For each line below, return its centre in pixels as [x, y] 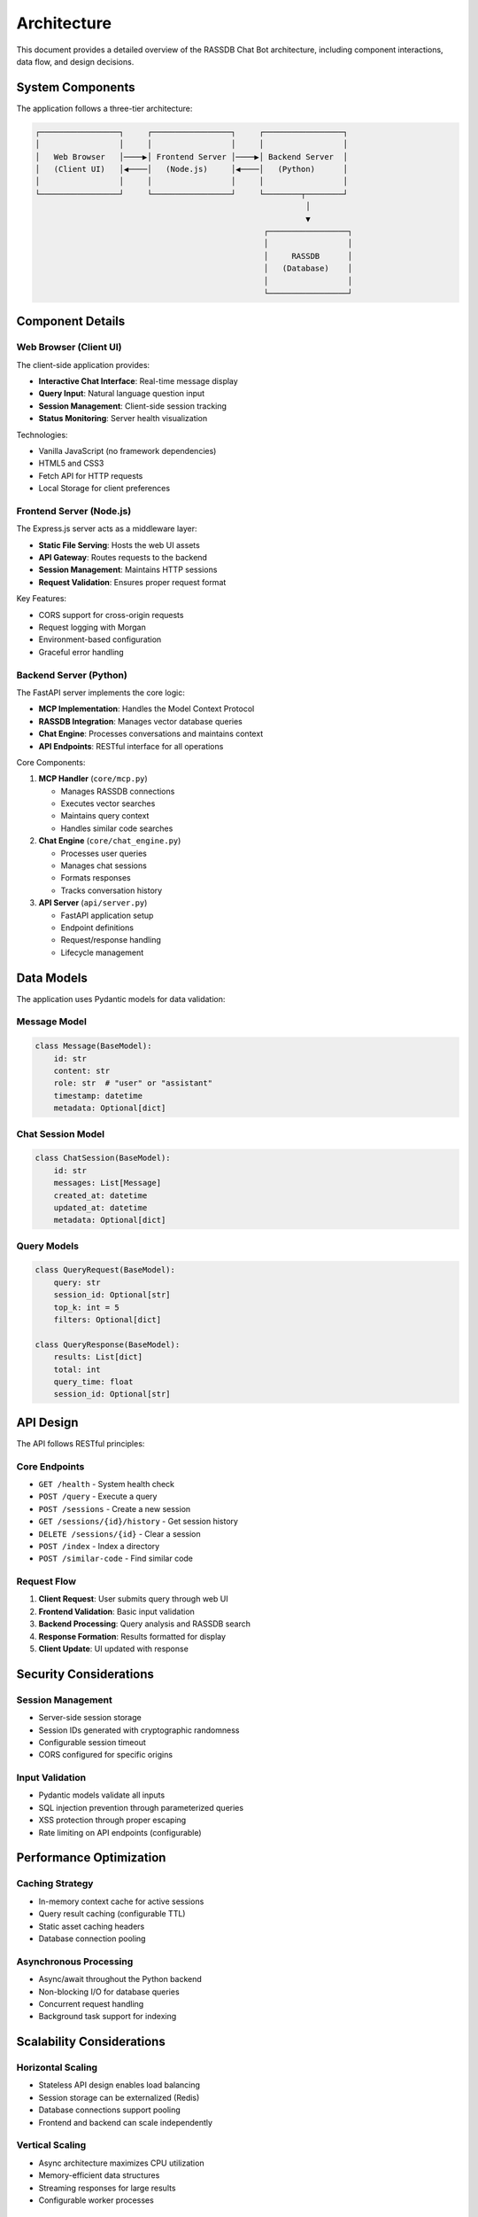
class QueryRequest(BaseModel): [105, 1270]
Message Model [52, 1022]
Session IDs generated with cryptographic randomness [139, 1730]
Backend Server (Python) [72, 675]
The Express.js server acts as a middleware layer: [107, 529]
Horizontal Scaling [57, 2068]
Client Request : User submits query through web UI [134, 1599]
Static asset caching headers [92, 1926]
